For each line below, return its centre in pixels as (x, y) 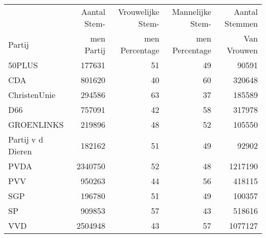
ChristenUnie (32, 95)
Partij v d (26, 139)
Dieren (20, 151)
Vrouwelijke (139, 12)
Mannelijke (192, 12)
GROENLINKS (36, 124)
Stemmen (241, 23)
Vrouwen (242, 50)
